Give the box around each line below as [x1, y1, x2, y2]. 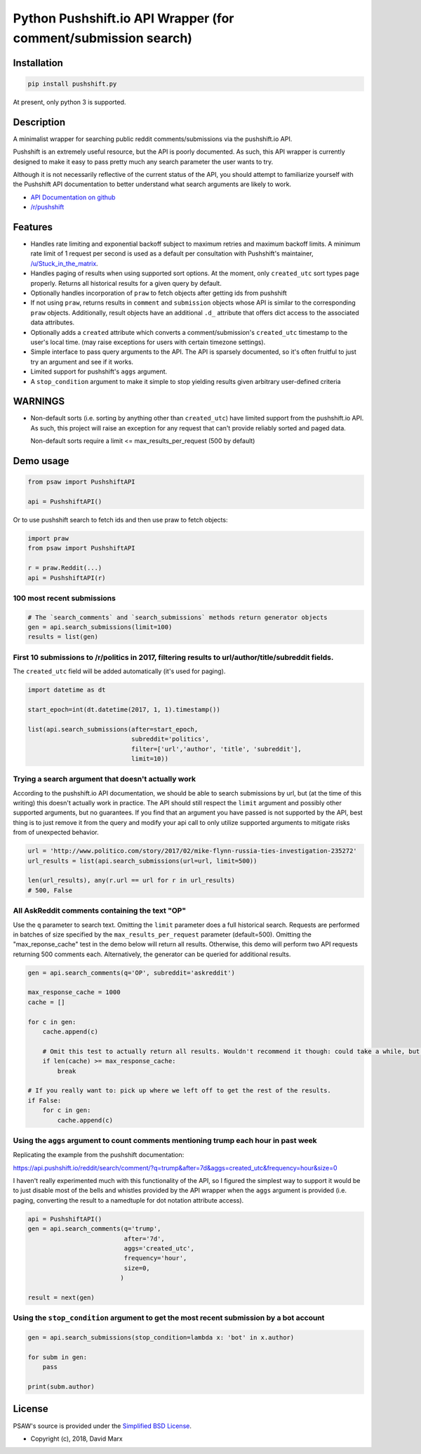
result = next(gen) [27, 1293, 95, 1302]
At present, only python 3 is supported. [13, 98, 126, 106]
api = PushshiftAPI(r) [27, 574, 106, 582]
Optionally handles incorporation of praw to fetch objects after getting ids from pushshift [30, 289, 287, 298]
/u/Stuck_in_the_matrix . [30, 259, 98, 267]
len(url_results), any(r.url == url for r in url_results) [27, 876, 235, 885]
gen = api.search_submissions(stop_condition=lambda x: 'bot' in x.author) [27, 1334, 295, 1342]
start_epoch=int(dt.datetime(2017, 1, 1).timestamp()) [27, 706, 220, 713]
